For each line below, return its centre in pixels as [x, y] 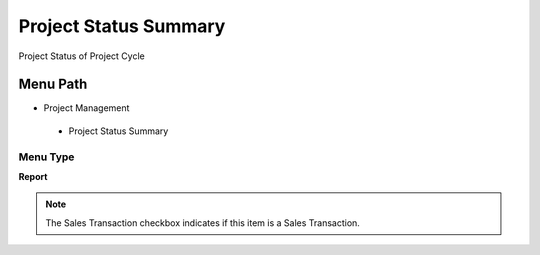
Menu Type [46, 157]
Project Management [86, 108]
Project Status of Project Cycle [81, 56]
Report [33, 176]
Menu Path [53, 84]
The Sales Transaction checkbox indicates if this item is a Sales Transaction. [202, 222]
